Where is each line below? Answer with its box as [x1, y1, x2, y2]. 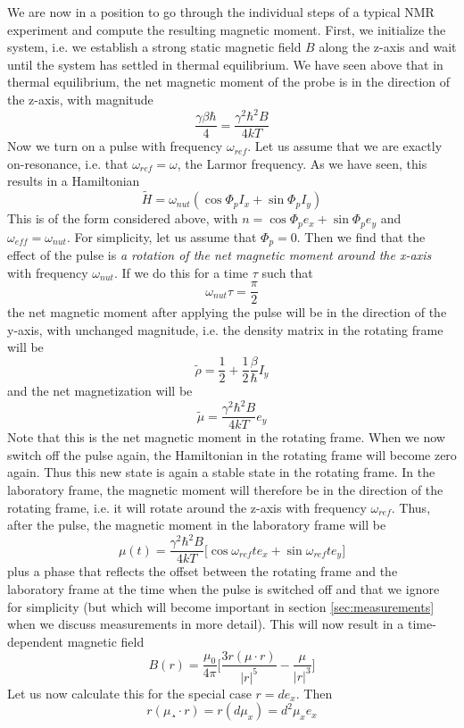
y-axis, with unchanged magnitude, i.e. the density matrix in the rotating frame [7, 320, 443, 339]
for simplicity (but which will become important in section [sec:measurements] [7, 597, 435, 615]
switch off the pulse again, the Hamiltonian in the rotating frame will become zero [7, 445, 457, 464]
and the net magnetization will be [7, 381, 193, 400]
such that [261, 263, 313, 281]
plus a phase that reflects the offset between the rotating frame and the [7, 562, 398, 581]
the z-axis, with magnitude [7, 89, 153, 108]
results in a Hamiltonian [7, 172, 140, 190]
